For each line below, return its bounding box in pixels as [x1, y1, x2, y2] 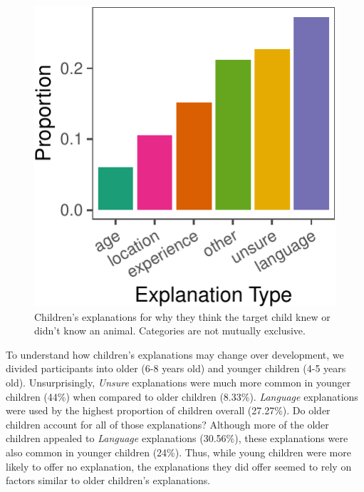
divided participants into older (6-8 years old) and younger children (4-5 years [6, 361, 346, 376]
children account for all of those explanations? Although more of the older [6, 416, 329, 431]
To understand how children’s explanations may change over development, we [6, 347, 344, 362]
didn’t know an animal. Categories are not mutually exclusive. [34, 323, 306, 338]
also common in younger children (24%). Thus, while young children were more [6, 444, 351, 459]
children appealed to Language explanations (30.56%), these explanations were [6, 431, 348, 446]
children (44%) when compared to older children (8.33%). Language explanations [6, 389, 358, 404]
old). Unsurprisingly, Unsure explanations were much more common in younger [6, 374, 351, 389]
